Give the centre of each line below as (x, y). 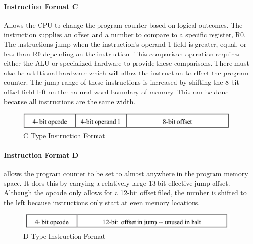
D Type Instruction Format (65, 235)
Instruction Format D (41, 155)
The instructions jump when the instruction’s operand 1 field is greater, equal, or (125, 44)
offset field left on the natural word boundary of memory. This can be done (116, 91)
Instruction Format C (41, 6)
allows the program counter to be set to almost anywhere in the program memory (126, 173)
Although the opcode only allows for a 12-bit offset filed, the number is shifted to (125, 192)
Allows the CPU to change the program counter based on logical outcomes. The (123, 25)
